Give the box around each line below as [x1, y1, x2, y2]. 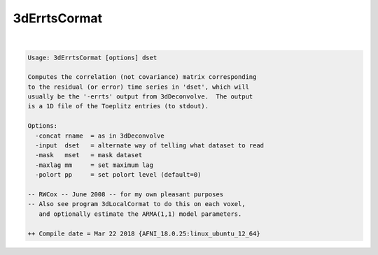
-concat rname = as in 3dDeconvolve [35, 131, 164, 140]
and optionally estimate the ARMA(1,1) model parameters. [38, 210, 242, 218]
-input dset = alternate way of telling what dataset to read [35, 142, 265, 150]
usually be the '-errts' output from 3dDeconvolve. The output [27, 93, 253, 101]
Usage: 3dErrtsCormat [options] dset [27, 53, 157, 61]
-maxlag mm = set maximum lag [35, 161, 154, 169]
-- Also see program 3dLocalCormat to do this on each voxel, [27, 200, 246, 208]
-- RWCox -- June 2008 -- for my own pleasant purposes [27, 191, 224, 198]
